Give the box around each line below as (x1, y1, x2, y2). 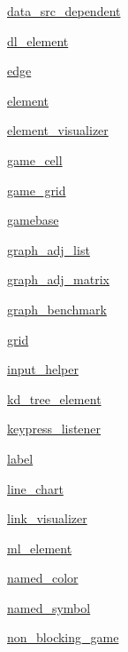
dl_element (7, 31, 69, 50)
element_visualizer (7, 121, 109, 139)
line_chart (7, 479, 64, 497)
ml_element (7, 538, 72, 557)
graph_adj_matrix (7, 270, 110, 289)
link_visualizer (7, 509, 87, 528)
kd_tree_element (7, 389, 102, 408)
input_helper (7, 360, 79, 378)
